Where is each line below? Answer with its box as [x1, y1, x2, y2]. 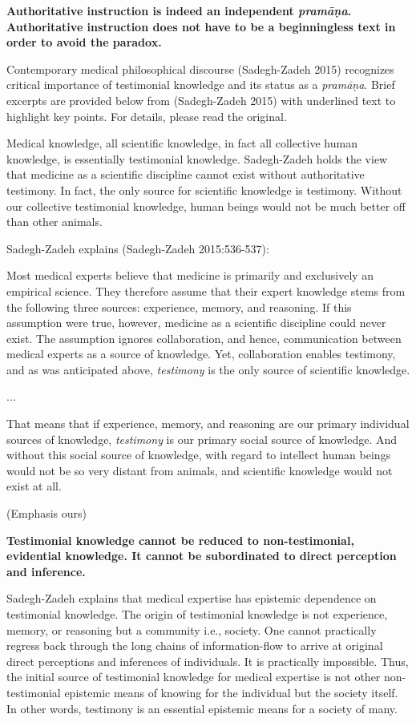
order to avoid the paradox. [6, 34, 162, 50]
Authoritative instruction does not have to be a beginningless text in [6, 18, 396, 34]
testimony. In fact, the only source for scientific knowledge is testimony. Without [6, 181, 402, 198]
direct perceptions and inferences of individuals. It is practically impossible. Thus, [6, 652, 409, 669]
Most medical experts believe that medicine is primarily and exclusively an [6, 267, 374, 284]
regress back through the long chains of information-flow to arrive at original [6, 637, 383, 654]
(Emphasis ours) [6, 505, 87, 522]
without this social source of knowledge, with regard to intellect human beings [6, 446, 391, 463]
